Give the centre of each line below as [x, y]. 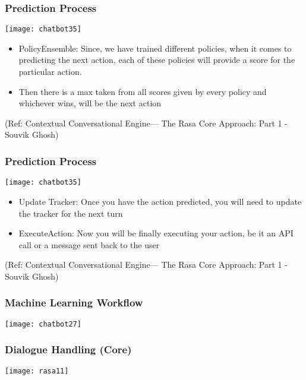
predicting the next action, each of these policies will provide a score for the [157, 60]
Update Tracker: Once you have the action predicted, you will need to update [160, 201]
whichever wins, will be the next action [90, 103]
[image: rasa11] [37, 371]
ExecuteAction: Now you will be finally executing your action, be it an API [156, 233]
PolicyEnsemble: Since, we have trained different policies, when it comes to [155, 48]
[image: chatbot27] [43, 324]
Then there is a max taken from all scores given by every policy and [143, 91]
